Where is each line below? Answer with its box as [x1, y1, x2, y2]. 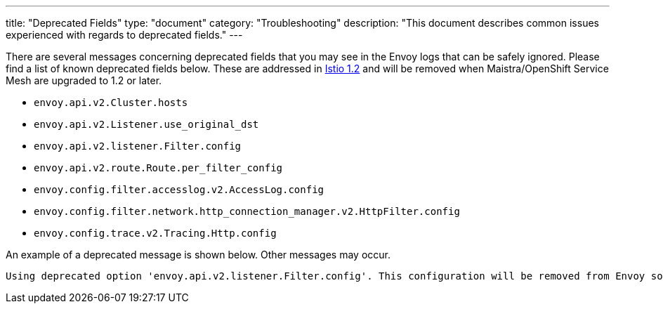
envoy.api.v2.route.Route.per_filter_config [34, 162, 283, 173]
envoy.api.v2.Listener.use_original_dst [34, 119, 259, 130]
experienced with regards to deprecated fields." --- [6, 29, 243, 41]
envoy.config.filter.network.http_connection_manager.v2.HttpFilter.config [34, 206, 460, 217]
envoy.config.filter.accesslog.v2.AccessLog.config [34, 184, 324, 195]
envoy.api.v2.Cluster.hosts [34, 97, 188, 108]
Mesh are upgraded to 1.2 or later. [6, 74, 162, 86]
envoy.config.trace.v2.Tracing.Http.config [34, 228, 277, 239]
